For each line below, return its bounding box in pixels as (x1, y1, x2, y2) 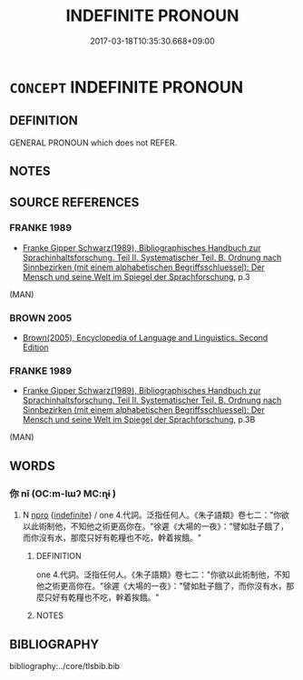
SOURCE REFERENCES (9, 195, 140, 210)
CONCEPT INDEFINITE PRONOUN (9, 76, 244, 97)
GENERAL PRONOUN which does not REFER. (9, 137, 178, 148)
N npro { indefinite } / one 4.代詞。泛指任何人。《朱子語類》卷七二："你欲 (22, 510, 290, 521)
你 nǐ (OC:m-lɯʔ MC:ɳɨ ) (9, 487, 116, 500)
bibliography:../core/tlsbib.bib (9, 660, 121, 671)
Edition (22, 342, 49, 353)
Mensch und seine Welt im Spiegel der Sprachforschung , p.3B (22, 415, 256, 425)
